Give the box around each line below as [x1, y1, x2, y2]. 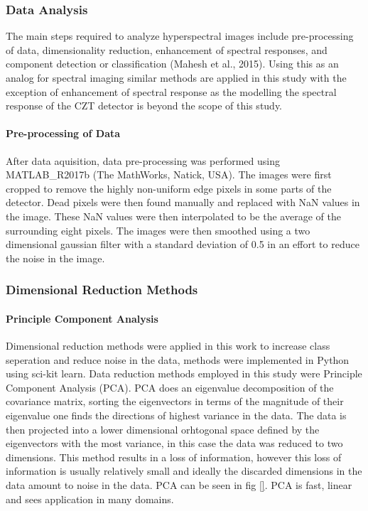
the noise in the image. [6, 250, 105, 265]
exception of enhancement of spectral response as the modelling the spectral [6, 84, 337, 99]
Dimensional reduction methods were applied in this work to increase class [6, 338, 330, 353]
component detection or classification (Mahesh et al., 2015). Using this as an [6, 56, 339, 71]
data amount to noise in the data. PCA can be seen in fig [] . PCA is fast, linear [6, 477, 352, 492]
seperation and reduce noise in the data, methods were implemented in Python [6, 352, 350, 367]
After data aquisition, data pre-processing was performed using [6, 153, 280, 168]
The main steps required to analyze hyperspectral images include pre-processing [6, 28, 354, 43]
